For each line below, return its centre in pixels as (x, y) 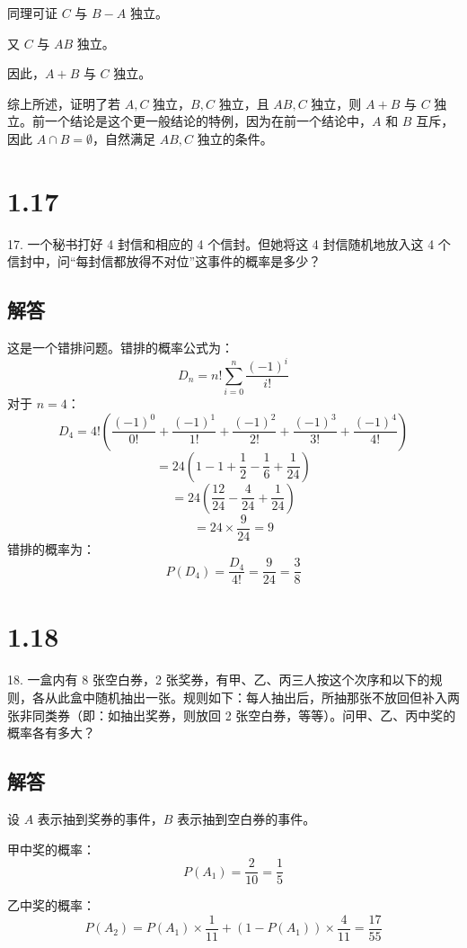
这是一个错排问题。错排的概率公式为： (120, 348)
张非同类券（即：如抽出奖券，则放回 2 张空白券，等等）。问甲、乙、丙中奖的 (232, 715)
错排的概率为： (51, 548)
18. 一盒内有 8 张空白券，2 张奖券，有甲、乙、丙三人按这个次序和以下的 (219, 680)
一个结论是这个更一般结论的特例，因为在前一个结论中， (208, 121)
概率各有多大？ (51, 733)
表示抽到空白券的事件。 (247, 818)
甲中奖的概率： (51, 849)
